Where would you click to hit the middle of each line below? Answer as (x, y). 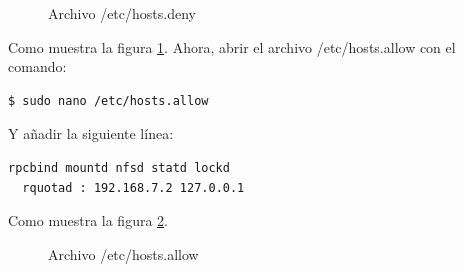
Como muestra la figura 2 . (88, 220)
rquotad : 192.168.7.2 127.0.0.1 (133, 187)
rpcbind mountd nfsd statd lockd (119, 167)
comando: (37, 66)
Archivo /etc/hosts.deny (122, 13)
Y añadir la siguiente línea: (91, 133)
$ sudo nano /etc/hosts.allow (108, 100)
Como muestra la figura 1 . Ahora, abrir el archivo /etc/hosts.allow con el (232, 46)
